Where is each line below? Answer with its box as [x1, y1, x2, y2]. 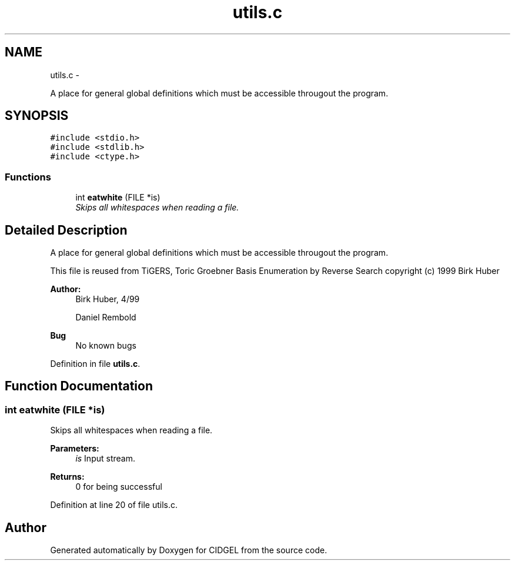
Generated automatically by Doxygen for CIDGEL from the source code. [50, 545, 327, 556]
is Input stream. [75, 453, 135, 464]
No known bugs [75, 340, 136, 351]
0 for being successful [75, 482, 162, 492]
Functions [5, 170, 51, 183]
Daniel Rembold [75, 312, 136, 323]
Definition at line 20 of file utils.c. [50, 500, 178, 510]
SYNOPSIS [5, 108, 69, 123]
